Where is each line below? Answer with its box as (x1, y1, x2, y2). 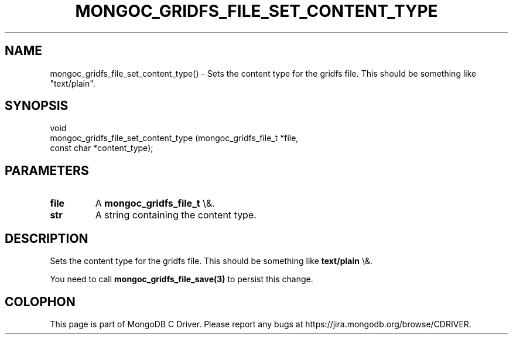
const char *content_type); (50, 143, 153, 153)
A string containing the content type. (95, 209, 256, 221)
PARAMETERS (5, 163, 89, 178)
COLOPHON (5, 294, 76, 309)
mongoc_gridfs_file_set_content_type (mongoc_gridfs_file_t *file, (50, 133, 299, 143)
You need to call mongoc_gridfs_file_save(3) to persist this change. (50, 274, 313, 285)
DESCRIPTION (5, 231, 88, 246)
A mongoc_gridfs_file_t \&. (95, 197, 215, 210)
